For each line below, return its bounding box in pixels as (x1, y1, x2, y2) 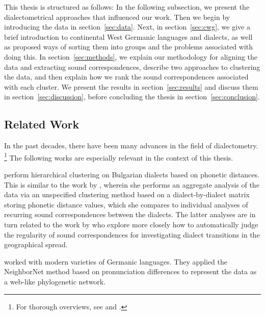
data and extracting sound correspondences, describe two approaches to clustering (4, 61, 260, 72)
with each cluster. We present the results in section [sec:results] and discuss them (4, 81, 258, 92)
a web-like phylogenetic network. (4, 276, 106, 286)
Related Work (4, 116, 79, 132)
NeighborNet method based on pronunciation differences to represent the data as (4, 266, 257, 277)
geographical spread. (4, 239, 68, 250)
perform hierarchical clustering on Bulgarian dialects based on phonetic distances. (4, 169, 259, 179)
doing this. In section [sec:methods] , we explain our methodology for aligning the (4, 51, 258, 62)
